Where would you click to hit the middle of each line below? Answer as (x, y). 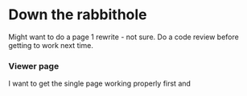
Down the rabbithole (78, 15)
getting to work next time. (51, 45)
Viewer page (34, 66)
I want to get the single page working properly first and (100, 84)
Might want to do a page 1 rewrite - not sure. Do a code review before (123, 37)
